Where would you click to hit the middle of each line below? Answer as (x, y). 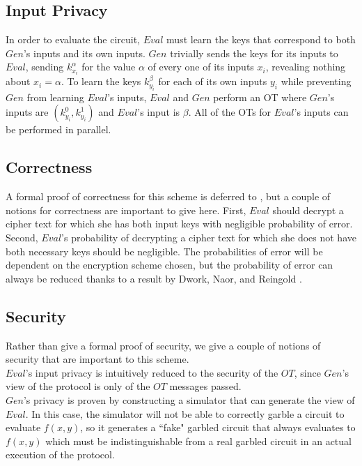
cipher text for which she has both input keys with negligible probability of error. (179, 224)
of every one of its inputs (201, 67)
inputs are (27, 112)
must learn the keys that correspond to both (261, 39)
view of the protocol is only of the (78, 386)
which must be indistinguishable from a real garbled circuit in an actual (198, 441)
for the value (109, 67)
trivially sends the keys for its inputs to (254, 53)
